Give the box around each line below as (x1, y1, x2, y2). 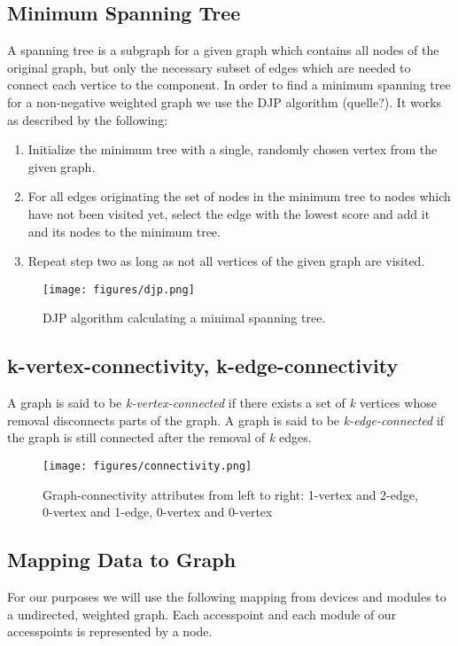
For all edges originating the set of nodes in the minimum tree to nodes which (27, 187, 451, 206)
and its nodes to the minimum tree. (27, 222, 221, 240)
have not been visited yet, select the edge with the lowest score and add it (27, 204, 431, 222)
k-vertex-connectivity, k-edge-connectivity (7, 352, 399, 379)
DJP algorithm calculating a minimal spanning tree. (43, 308, 326, 327)
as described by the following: (7, 110, 168, 128)
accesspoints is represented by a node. (7, 622, 213, 641)
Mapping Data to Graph (7, 546, 237, 573)
